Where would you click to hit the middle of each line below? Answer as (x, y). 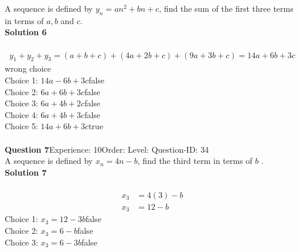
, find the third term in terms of (195, 161)
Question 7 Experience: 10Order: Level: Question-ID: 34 (107, 149)
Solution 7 (26, 172)
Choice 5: (21, 126)
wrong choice (28, 68)
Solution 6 (26, 32)
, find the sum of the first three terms (226, 8)
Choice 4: (21, 114)
